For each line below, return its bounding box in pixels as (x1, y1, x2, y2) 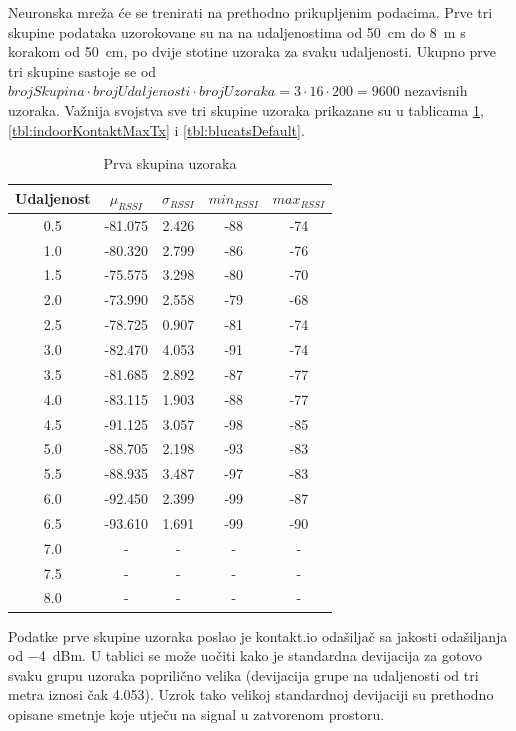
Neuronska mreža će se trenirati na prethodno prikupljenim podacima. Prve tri (8, 2, 493, 22)
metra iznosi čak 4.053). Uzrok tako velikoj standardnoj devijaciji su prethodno (8, 684, 494, 705)
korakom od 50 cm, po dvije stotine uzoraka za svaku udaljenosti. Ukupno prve (8, 41, 497, 62)
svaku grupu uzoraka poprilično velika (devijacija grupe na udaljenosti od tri (8, 664, 479, 685)
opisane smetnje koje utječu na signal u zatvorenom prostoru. (8, 703, 385, 724)
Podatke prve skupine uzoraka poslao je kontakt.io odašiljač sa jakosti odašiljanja (8, 625, 508, 646)
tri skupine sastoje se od (8, 60, 157, 81)
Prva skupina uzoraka (103, 153, 237, 174)
